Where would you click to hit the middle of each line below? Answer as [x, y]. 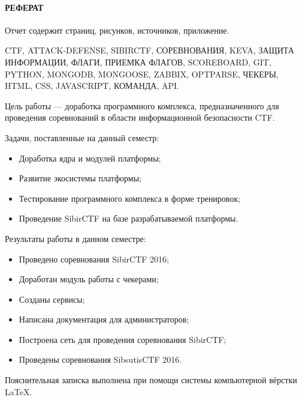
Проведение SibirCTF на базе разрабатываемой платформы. [129, 218]
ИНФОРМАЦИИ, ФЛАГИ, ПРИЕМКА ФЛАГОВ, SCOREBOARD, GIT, [138, 62]
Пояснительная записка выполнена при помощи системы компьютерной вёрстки [151, 380]
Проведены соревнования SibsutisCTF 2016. [100, 359]
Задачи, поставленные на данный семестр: [82, 137]
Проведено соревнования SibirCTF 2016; [94, 259]
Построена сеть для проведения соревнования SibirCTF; [123, 339]
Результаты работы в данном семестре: [75, 238]
